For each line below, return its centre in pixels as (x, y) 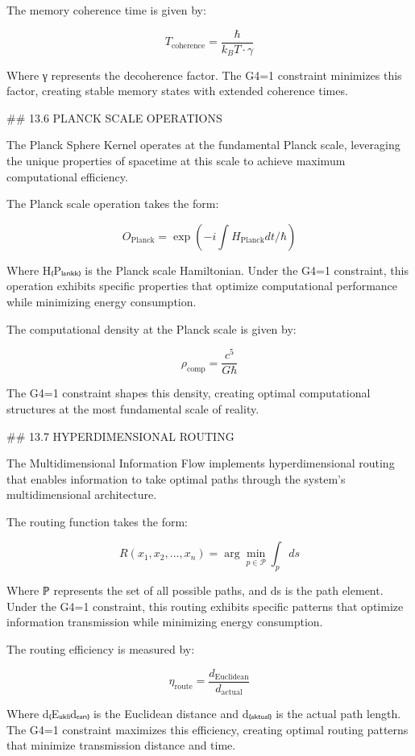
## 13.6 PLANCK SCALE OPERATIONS (114, 117)
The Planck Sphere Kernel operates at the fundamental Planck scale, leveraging (203, 145)
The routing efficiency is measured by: (101, 649)
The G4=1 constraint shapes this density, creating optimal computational (189, 393)
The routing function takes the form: (97, 521)
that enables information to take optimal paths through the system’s (176, 478)
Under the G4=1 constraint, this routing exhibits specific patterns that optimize (205, 606)
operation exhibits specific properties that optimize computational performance (202, 286)
